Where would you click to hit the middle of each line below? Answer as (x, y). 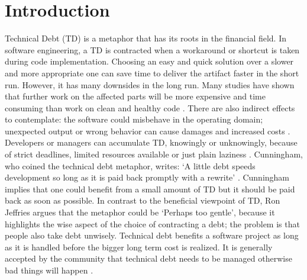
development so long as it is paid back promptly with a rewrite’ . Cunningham (147, 177)
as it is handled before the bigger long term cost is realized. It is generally (139, 247)
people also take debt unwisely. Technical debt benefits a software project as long (152, 235)
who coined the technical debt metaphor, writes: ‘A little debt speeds (130, 165)
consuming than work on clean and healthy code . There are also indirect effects (150, 107)
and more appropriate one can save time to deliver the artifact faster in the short (152, 73)
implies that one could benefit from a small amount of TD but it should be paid (150, 189)
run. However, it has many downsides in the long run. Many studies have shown (150, 84)
